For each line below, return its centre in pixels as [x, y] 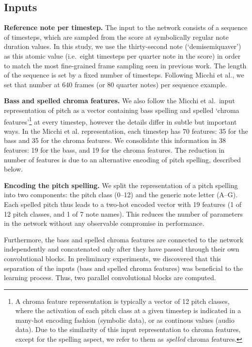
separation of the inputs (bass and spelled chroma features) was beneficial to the [123, 268]
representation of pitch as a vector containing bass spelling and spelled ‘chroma [122, 110]
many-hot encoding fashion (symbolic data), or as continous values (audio [125, 320]
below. [13, 169]
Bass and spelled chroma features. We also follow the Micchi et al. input [119, 101]
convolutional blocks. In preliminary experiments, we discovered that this [113, 258]
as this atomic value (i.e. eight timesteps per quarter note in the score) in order [122, 55]
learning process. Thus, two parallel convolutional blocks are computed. [110, 277]
